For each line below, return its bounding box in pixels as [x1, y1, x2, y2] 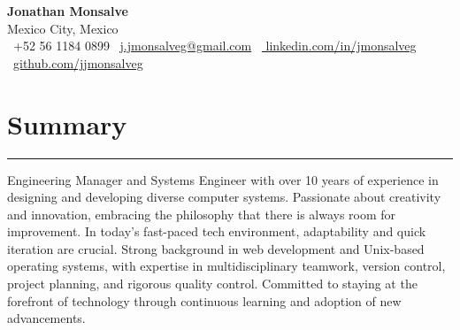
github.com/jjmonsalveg [13, 53, 143, 72]
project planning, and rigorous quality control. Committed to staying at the [7, 274, 418, 293]
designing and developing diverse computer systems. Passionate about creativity [7, 188, 441, 206]
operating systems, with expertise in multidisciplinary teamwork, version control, [7, 257, 446, 275]
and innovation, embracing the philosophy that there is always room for [7, 204, 396, 223]
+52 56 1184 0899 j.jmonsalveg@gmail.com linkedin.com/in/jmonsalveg [12, 36, 417, 55]
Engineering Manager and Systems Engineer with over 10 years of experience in [7, 170, 439, 188]
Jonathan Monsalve [7, 2, 128, 19]
